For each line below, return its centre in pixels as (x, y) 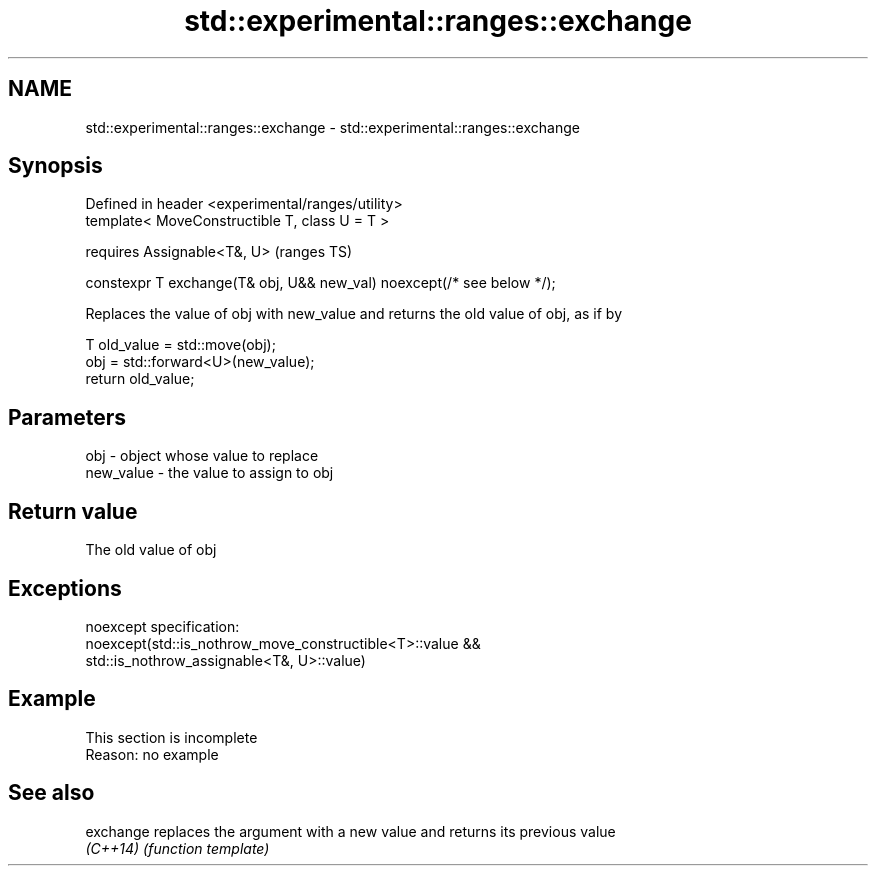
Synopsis (55, 166)
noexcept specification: (162, 626)
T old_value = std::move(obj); (180, 345)
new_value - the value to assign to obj (209, 473)
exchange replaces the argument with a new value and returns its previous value (350, 831)
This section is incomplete (171, 737)
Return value (73, 511)
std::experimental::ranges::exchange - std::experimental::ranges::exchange (332, 127)
